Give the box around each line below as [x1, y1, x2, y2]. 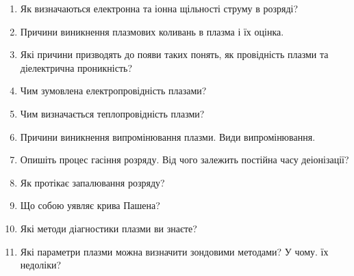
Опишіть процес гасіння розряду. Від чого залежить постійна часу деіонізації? [20, 152, 349, 167]
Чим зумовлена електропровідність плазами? [20, 83, 207, 98]
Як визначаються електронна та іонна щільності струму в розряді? [20, 1, 299, 15]
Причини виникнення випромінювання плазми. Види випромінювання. [20, 129, 316, 143]
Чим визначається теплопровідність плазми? [20, 106, 205, 120]
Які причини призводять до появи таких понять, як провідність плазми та [20, 47, 329, 61]
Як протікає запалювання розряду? [20, 175, 165, 189]
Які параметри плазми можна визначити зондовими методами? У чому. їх [20, 244, 329, 258]
